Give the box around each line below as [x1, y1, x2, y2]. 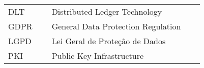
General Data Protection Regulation [51, 20, 181, 32]
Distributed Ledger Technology [51, 6, 162, 17]
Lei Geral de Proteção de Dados [51, 35, 166, 47]
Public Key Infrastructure [51, 50, 144, 61]
